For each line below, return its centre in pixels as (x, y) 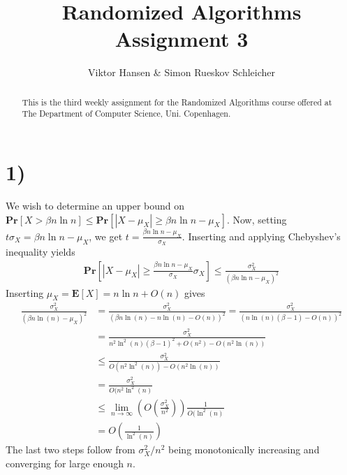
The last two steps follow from (71, 450)
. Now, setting (257, 219)
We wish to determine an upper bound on (95, 205)
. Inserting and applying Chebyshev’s (261, 236)
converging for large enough (65, 463)
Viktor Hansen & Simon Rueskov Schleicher (182, 72)
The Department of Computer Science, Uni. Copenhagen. (126, 114)
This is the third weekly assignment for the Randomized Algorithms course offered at (177, 102)
